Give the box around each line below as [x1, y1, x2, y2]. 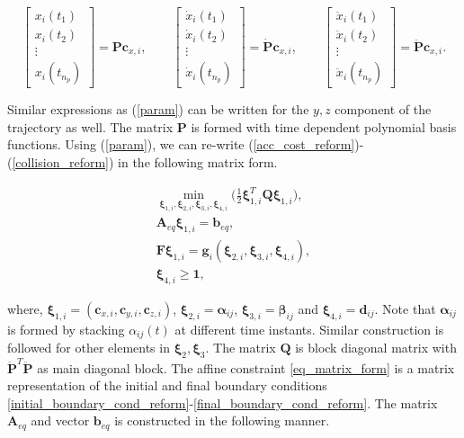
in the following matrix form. [118, 152, 278, 171]
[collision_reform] [12, 152, 109, 171]
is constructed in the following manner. [114, 411, 330, 430]
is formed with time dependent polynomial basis [191, 117, 457, 136]
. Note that [374, 299, 436, 317]
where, [7, 299, 43, 317]
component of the [335, 100, 432, 119]
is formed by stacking [7, 319, 125, 338]
